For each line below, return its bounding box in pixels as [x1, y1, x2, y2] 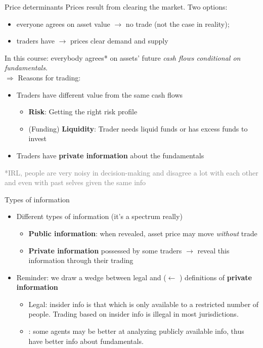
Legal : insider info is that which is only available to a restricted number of [28, 298, 259, 309]
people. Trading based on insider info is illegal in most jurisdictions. [28, 309, 239, 319]
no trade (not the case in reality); [125, 18, 230, 29]
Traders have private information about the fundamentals [16, 150, 204, 160]
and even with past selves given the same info [5, 177, 146, 188]
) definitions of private [179, 272, 252, 282]
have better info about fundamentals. [28, 335, 144, 346]
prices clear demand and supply [70, 35, 168, 46]
